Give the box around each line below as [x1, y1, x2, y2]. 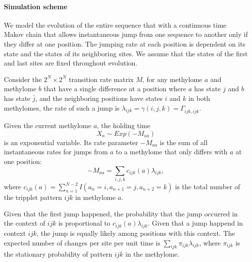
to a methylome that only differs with [116, 147, 228, 157]
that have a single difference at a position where [44, 83, 187, 94]
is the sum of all [159, 137, 208, 147]
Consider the [4, 74, 42, 84]
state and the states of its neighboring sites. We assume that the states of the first [4, 48, 248, 58]
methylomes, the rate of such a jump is [4, 102, 120, 113]
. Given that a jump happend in [147, 218, 243, 228]
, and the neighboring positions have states [35, 93, 163, 103]
